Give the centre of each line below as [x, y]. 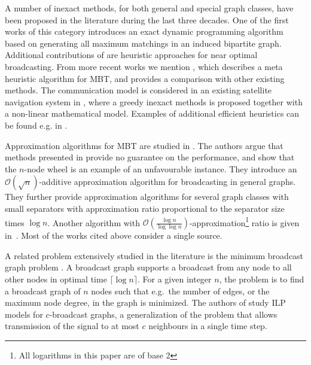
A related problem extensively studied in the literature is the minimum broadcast [154, 255]
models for [24, 314]
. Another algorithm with [94, 222]
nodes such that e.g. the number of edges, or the [180, 291]
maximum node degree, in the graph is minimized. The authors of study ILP [145, 302]
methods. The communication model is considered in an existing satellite [138, 90]
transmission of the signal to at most [72, 326]
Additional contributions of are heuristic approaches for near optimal [131, 55]
